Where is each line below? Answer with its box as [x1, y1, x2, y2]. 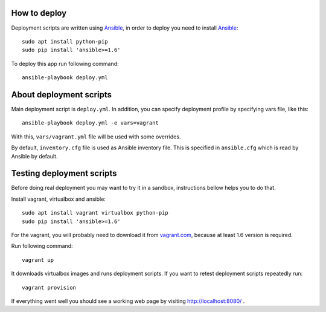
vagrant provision [22, 284, 77, 291]
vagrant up [22, 256, 54, 263]
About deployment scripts [11, 89, 112, 100]
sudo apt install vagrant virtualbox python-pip [22, 209, 168, 216]
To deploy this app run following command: [11, 60, 119, 67]
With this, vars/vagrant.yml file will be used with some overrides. [11, 133, 181, 140]
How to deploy [11, 8, 67, 18]
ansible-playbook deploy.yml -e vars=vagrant [22, 120, 159, 126]
